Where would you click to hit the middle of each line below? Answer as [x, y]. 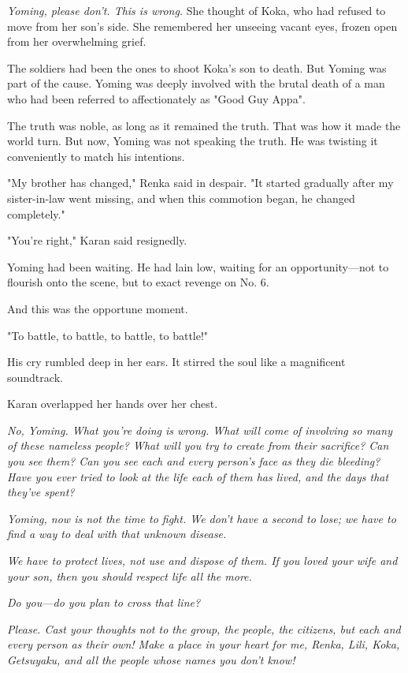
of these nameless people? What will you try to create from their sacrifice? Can [198, 445]
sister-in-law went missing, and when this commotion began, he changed [181, 198]
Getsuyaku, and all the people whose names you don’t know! [151, 660]
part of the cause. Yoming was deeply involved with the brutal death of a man [196, 83]
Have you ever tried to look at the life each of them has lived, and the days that [198, 476]
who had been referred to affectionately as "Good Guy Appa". [156, 98]
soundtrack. [35, 377]
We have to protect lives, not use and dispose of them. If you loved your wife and [202, 561]
